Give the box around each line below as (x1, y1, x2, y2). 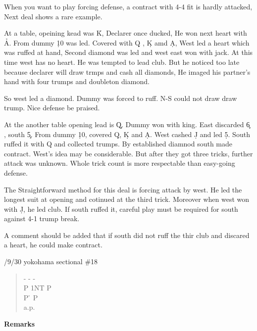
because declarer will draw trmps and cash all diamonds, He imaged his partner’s (4, 66, 251, 77)
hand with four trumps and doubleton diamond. (4, 76, 150, 87)
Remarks (4, 319, 35, 329)
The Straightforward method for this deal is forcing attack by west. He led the (4, 184, 242, 194)
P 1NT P (23, 283, 51, 293)
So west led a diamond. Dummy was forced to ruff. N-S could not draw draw (4, 93, 237, 103)
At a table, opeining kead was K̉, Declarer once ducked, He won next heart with (4, 28, 247, 38)
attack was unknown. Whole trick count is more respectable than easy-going (4, 158, 235, 168)
